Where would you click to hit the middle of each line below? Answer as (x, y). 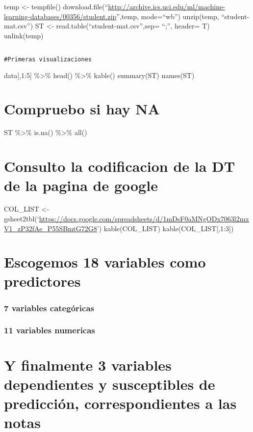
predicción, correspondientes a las (120, 403)
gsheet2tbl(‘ (22, 218)
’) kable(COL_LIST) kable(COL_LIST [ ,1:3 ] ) (165, 228)
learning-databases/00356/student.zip (60, 16)
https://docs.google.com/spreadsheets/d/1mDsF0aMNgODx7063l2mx (144, 218)
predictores (42, 281)
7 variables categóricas (49, 308)
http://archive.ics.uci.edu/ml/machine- (166, 6)
